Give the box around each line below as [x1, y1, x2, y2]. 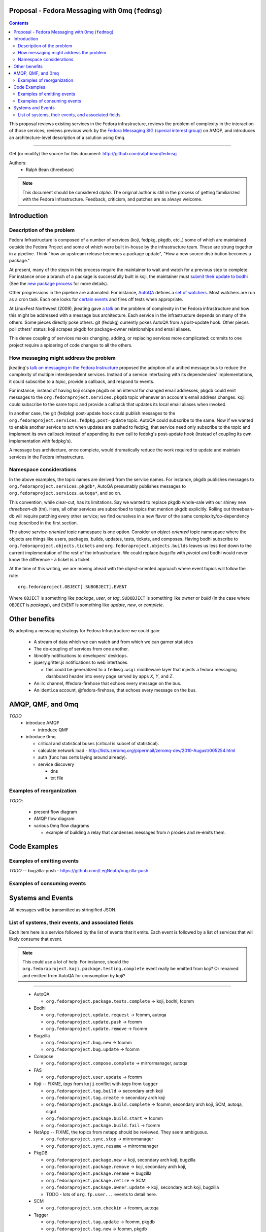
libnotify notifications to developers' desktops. [33, 653, 128, 659]
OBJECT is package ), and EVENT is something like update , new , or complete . [9, 602, 165, 608]
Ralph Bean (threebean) [26, 167, 74, 172]
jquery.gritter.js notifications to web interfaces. [33, 659, 129, 665]
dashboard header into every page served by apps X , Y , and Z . [46, 673, 174, 680]
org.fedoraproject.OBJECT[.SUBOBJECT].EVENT [18, 584, 128, 590]
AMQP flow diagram [33, 816, 75, 821]
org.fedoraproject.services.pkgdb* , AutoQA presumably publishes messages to [9, 483, 186, 489]
